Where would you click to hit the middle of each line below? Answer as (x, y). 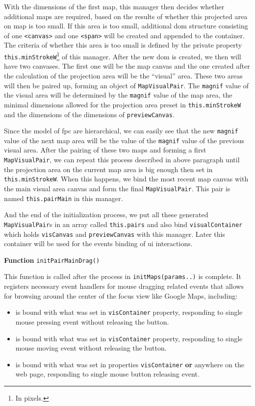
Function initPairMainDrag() (52, 260)
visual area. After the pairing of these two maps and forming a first (105, 150)
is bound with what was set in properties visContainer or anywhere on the (130, 364)
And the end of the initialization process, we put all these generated (106, 215)
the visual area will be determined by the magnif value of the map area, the (118, 95)
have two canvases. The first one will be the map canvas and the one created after (127, 66)
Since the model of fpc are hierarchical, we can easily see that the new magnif (121, 131)
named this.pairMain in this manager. (64, 198)
